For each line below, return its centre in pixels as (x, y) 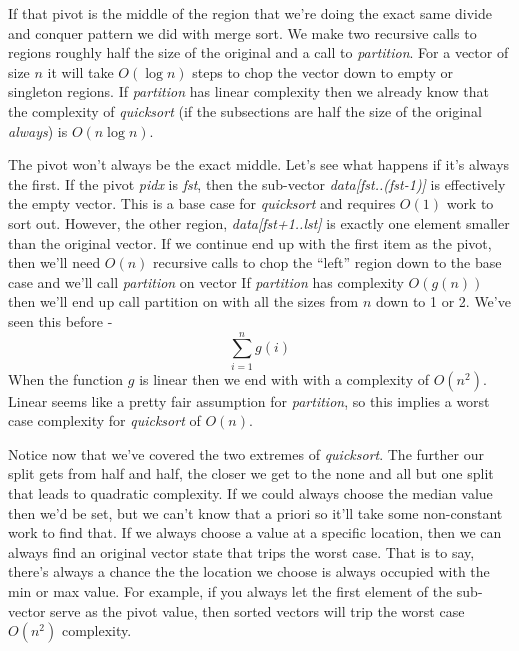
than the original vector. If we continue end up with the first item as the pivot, (250, 242)
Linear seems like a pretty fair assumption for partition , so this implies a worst (249, 400)
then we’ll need (54, 262)
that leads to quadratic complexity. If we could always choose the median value (250, 493)
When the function (66, 378)
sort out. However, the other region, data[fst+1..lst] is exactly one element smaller (259, 222)
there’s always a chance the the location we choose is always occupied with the (249, 571)
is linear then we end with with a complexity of (284, 378)
